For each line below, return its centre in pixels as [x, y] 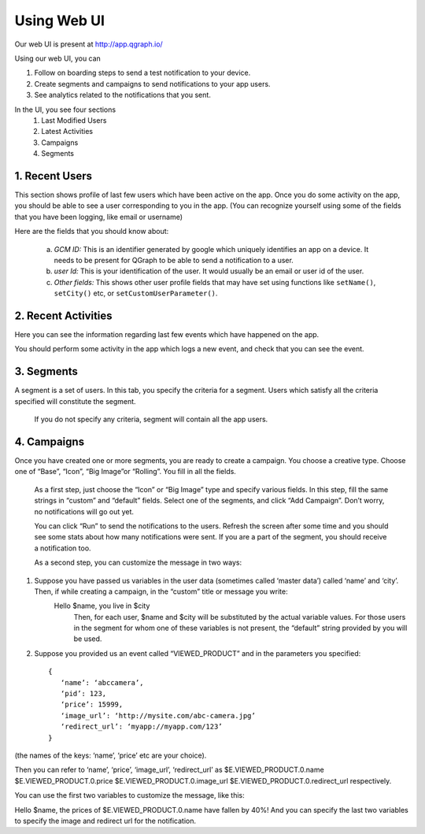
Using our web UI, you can [58, 58]
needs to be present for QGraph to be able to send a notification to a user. [174, 260]
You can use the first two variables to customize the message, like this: [130, 795]
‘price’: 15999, [92, 704]
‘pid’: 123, [83, 694]
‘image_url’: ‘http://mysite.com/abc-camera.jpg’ [158, 715]
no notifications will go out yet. [84, 511]
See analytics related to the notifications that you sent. [123, 95]
